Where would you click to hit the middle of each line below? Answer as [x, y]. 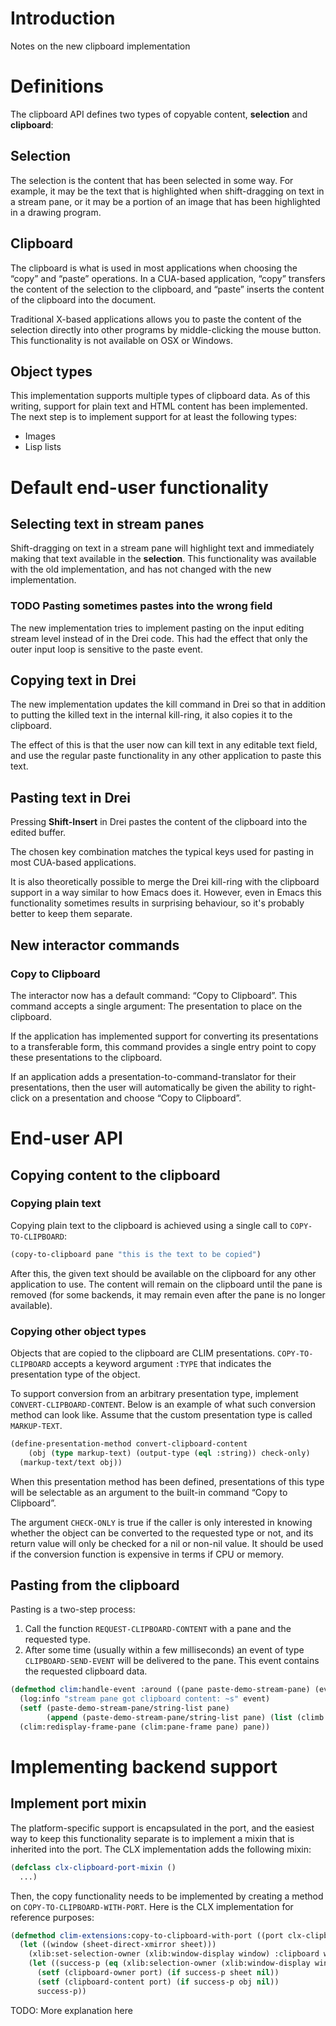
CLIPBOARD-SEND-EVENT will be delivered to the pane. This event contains [172, 1661]
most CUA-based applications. [73, 863]
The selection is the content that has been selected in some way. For [152, 180]
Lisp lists [43, 447]
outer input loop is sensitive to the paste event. [106, 649]
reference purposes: [52, 1917]
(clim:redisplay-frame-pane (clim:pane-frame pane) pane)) [145, 1727]
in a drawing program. [56, 212]
